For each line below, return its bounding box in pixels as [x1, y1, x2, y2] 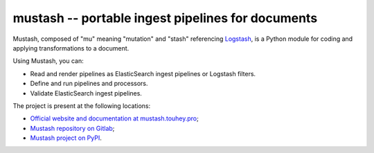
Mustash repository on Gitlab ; [30, 124, 115, 132]
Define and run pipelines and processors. [30, 80, 148, 88]
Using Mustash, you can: [12, 57, 84, 65]
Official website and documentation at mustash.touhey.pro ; [30, 114, 199, 123]
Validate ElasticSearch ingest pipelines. [30, 89, 142, 97]
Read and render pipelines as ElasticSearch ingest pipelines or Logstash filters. [30, 69, 256, 78]
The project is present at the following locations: [12, 101, 151, 110]
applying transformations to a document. [12, 44, 130, 52]
